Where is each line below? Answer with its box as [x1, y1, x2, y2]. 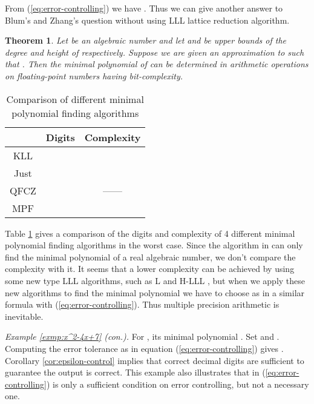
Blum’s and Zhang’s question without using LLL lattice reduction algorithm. [5, 13, 290, 26]
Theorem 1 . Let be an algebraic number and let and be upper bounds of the [5, 34, 287, 47]
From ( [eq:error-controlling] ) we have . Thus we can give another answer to [5, 2, 283, 14]
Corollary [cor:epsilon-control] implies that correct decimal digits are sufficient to [5, 354, 304, 366]
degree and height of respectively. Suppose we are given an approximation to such [5, 45, 304, 58]
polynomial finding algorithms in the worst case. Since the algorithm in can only [5, 239, 303, 251]
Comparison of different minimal [6, 91, 144, 106]
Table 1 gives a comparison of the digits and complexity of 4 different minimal [5, 227, 295, 239]
